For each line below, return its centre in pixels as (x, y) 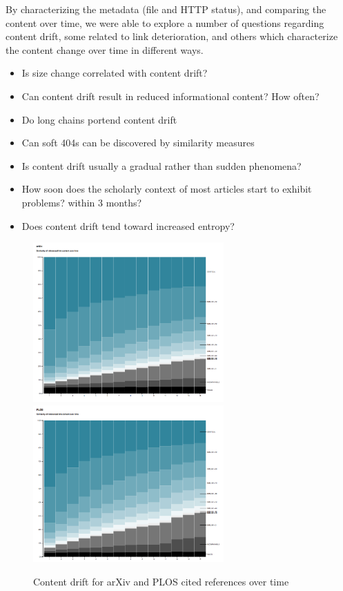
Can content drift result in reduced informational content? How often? (170, 96)
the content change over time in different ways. (105, 49)
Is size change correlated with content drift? (115, 73)
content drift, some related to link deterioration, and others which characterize (172, 36)
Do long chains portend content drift (99, 119)
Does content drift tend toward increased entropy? (128, 225)
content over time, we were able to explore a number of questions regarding (165, 22)
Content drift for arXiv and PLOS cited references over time (161, 581)
